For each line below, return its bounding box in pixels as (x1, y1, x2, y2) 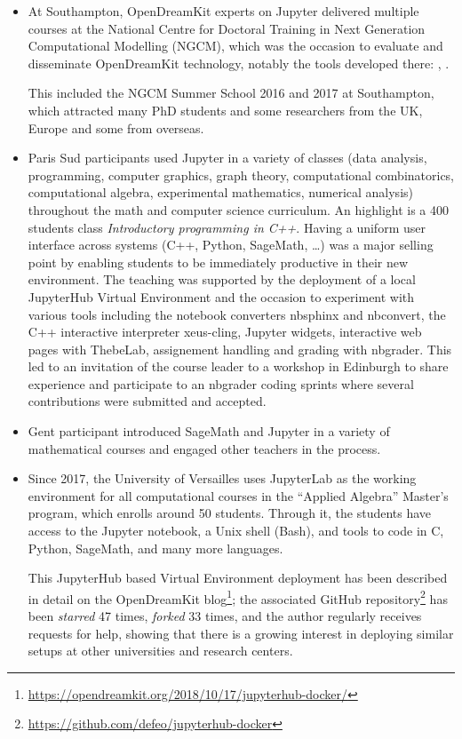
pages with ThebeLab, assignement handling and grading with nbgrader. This (28, 339, 452, 358)
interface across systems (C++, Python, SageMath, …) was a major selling (28, 235, 434, 254)
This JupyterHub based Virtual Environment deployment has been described (28, 568, 448, 587)
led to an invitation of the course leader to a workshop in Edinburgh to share (28, 357, 449, 376)
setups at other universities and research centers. (28, 641, 293, 660)
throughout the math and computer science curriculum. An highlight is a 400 (28, 200, 450, 219)
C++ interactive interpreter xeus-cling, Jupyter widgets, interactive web (28, 322, 422, 341)
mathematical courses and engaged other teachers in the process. (28, 439, 381, 457)
